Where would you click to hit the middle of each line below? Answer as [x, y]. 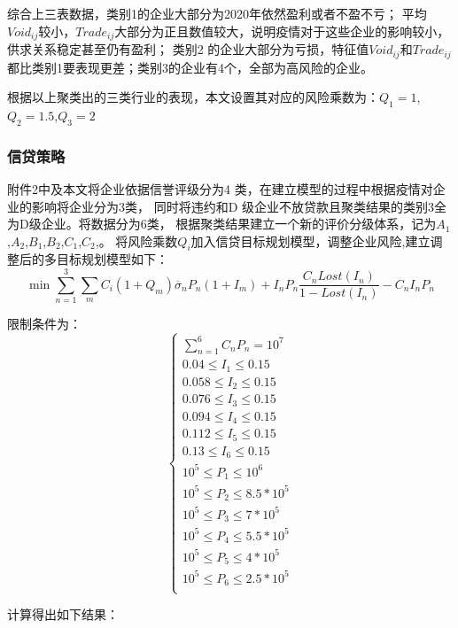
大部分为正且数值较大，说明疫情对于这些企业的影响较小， [282, 31]
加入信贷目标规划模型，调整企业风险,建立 [311, 240]
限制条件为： [44, 324]
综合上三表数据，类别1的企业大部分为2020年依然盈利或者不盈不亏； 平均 [217, 13]
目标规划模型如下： [112, 259]
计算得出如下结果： [63, 614]
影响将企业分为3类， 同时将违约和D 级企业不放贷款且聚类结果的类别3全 [239, 206]
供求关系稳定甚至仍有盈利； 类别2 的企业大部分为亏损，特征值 [188, 49]
